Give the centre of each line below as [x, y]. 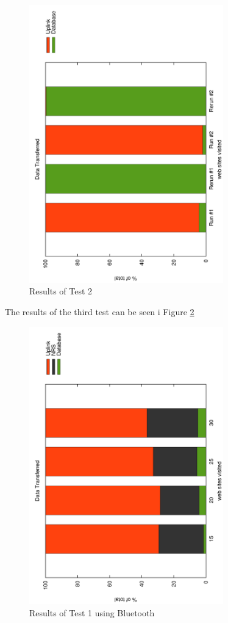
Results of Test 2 [61, 291]
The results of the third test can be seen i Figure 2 [100, 311]
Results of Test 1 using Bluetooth [92, 612]
